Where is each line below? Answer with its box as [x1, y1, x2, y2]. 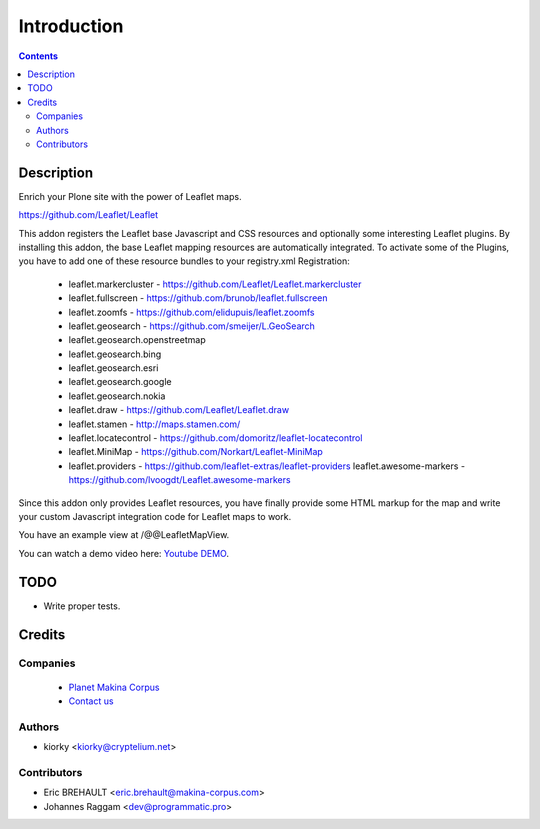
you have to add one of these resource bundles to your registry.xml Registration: [18, 255, 350, 267]
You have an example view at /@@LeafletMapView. [18, 529, 230, 541]
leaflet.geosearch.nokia [68, 390, 166, 402]
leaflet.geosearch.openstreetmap [68, 334, 206, 346]
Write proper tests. [43, 600, 121, 612]
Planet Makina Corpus [68, 681, 160, 693]
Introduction [18, 15, 124, 37]
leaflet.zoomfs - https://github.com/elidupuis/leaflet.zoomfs [68, 306, 315, 318]
